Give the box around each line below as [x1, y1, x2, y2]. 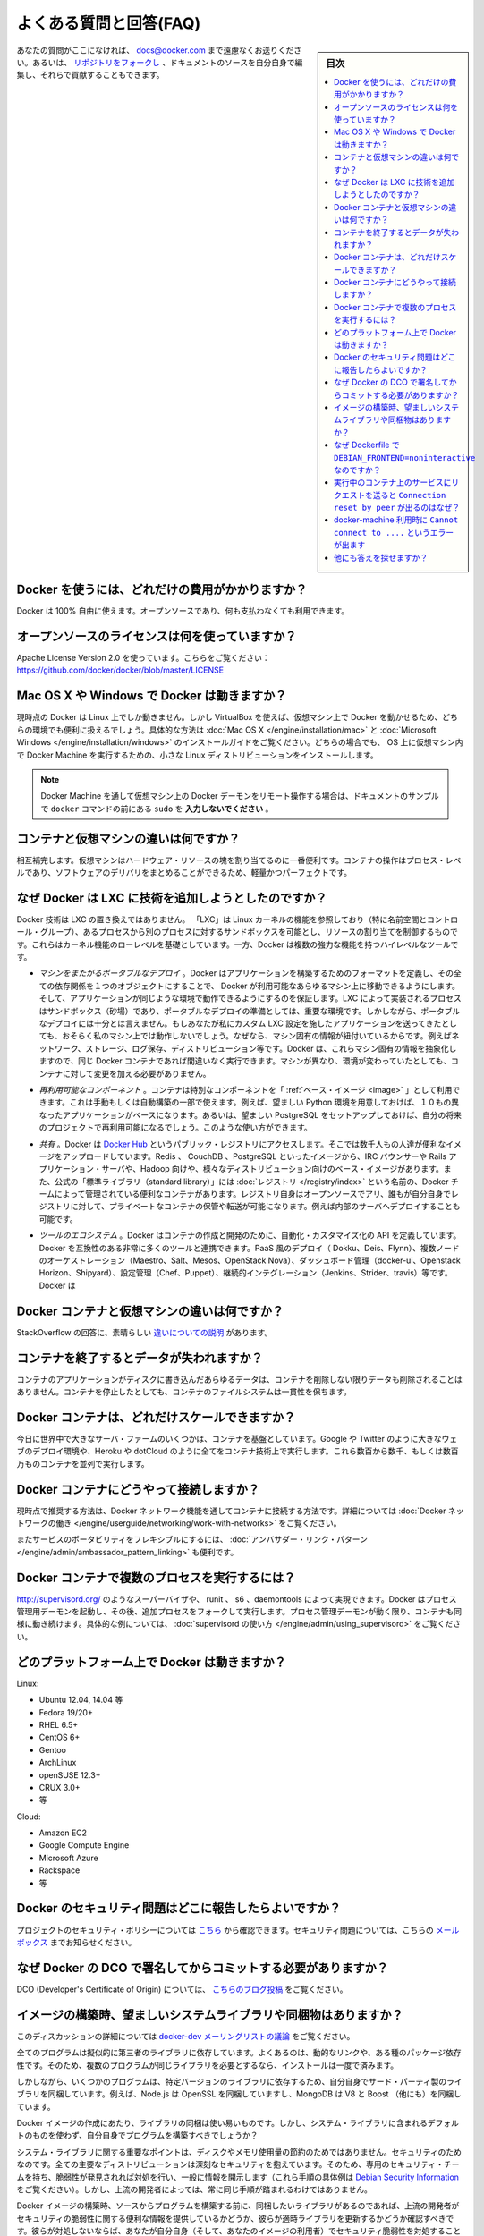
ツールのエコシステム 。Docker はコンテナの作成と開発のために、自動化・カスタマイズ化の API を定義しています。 [38, 1230, 462, 1241]
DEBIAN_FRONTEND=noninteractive [334, 453, 476, 462]
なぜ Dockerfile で [334, 439, 400, 451]
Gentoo [38, 1744, 67, 1755]
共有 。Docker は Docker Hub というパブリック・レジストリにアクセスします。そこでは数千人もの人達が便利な [38, 1139, 446, 1149]
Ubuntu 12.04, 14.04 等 [38, 1695, 123, 1706]
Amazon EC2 [38, 1827, 88, 1838]
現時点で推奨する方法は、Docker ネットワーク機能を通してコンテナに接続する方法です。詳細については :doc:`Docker [16, 1505, 446, 1516]
